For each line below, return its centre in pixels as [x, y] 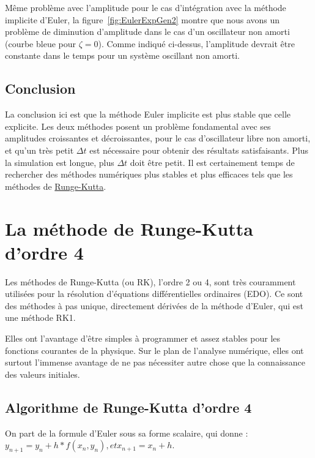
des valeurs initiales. [43, 374]
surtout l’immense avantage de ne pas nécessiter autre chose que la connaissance [155, 362]
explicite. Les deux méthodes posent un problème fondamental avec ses [138, 126]
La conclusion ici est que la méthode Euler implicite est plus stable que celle [148, 114]
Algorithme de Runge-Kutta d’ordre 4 [128, 407]
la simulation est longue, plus [60, 162]
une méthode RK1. [40, 317]
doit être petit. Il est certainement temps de [212, 162]
